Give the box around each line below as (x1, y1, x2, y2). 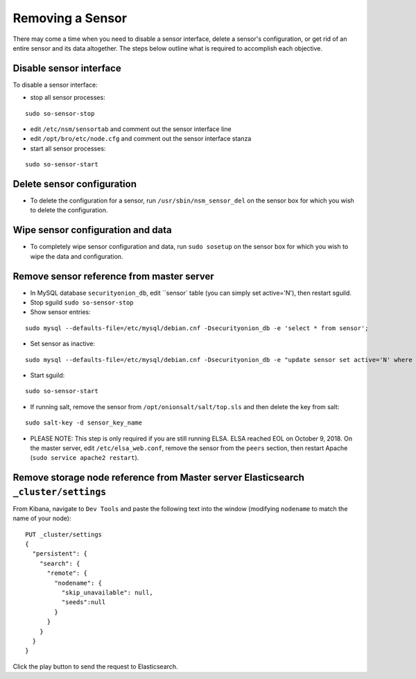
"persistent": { (32, 550, 88, 558)
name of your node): (12, 514, 71, 523)
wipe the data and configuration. (30, 252, 123, 260)
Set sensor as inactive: (30, 340, 95, 348)
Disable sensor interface (12, 62, 121, 74)
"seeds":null (61, 599, 106, 606)
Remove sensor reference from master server (12, 270, 214, 282)
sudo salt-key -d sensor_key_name (25, 419, 142, 427)
